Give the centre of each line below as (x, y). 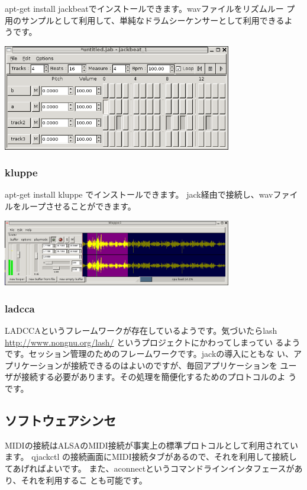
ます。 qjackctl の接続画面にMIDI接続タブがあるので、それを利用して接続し (151, 457)
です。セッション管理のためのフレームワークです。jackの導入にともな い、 (149, 354)
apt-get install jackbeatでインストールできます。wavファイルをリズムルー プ (150, 8)
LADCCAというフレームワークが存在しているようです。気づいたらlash (141, 331)
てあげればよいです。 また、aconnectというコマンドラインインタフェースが (150, 468)
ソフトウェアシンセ (61, 420)
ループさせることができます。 (78, 206)
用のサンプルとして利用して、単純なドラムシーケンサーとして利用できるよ (149, 20)
